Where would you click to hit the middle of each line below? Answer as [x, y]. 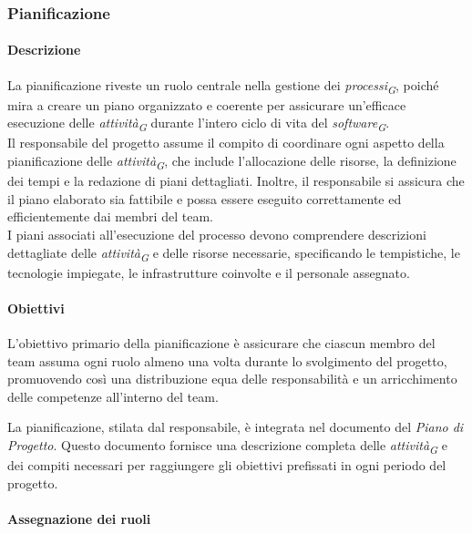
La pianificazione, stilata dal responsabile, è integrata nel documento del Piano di [236, 427]
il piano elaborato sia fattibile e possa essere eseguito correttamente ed [205, 198]
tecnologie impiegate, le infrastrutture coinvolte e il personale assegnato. [209, 272]
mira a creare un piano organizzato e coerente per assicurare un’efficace [207, 104]
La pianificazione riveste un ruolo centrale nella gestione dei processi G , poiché [223, 86]
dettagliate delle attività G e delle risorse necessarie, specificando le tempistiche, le [234, 253]
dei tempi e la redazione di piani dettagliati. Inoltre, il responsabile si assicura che [236, 181]
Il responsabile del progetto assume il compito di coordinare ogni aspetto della [226, 143]
